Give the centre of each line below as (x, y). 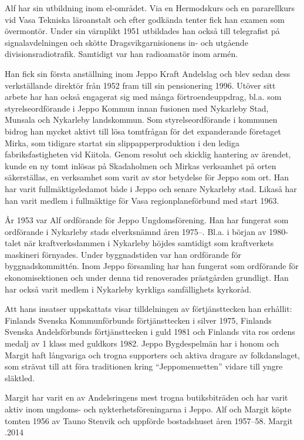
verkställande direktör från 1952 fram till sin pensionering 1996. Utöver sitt (140, 85)
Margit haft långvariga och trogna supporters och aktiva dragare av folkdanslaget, (153, 355)
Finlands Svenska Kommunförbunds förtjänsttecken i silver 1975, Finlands (138, 320)
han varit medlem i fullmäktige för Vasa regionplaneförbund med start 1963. (142, 200)
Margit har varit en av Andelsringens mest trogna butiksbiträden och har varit (146, 397)
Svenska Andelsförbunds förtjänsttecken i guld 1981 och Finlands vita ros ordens (150, 332)
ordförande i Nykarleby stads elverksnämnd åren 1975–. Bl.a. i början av (136, 231)
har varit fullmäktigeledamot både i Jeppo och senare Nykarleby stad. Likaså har (151, 188)
